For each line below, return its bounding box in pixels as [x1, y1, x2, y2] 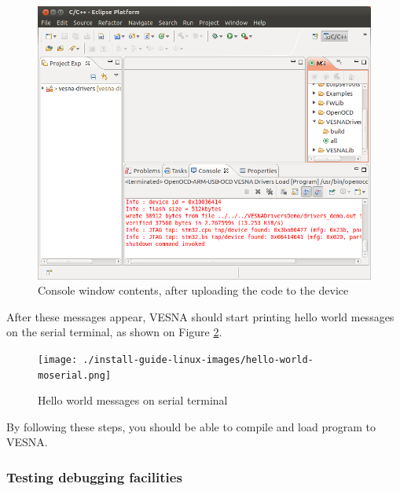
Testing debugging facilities [6, 467, 182, 486]
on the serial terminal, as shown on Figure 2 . [6, 324, 222, 340]
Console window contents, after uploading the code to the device [38, 282, 349, 299]
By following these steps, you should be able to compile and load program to [6, 418, 376, 434]
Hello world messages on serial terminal [38, 392, 228, 409]
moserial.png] [38, 369, 112, 381]
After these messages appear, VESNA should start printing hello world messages [6, 308, 394, 324]
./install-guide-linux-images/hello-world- [83, 354, 314, 365]
